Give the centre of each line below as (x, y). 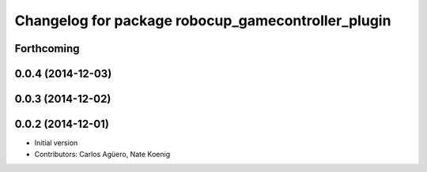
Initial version (56, 143)
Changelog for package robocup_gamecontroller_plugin (203, 21)
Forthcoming (47, 49)
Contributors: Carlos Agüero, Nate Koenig (102, 154)
